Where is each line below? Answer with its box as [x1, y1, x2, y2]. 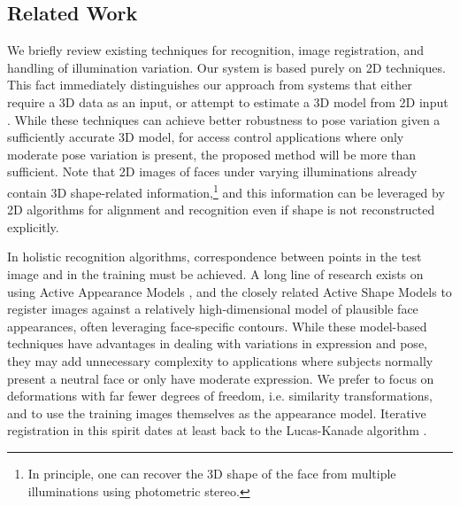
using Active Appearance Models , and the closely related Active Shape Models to [7, 282, 452, 300]
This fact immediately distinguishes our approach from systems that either [7, 75, 412, 94]
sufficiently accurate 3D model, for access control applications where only [7, 128, 404, 146]
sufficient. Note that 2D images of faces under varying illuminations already [7, 162, 418, 181]
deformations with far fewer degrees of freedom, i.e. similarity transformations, [7, 386, 433, 405]
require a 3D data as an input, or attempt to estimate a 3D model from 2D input [7, 92, 448, 111]
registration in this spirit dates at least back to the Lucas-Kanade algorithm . [7, 421, 427, 440]
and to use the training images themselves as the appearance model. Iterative [7, 403, 426, 422]
